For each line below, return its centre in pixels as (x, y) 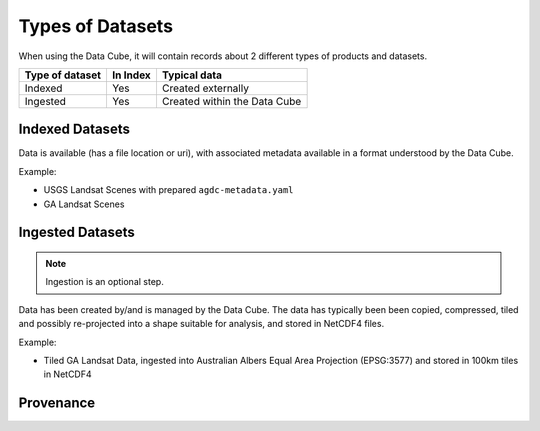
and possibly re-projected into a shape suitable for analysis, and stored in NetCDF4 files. (201, 324)
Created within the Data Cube (231, 101)
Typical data (191, 75)
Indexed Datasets (74, 129)
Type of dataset (63, 75)
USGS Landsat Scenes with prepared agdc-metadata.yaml (168, 190)
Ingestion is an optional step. (104, 282)
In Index (131, 75)
